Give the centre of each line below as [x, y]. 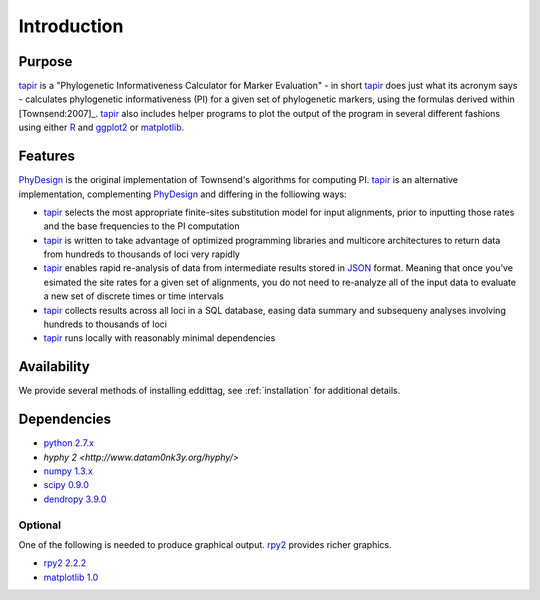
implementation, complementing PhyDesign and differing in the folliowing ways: [182, 194]
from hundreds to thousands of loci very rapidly [141, 254]
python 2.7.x [69, 443]
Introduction [71, 26]
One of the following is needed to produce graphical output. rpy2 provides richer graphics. [205, 544]
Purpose [45, 61]
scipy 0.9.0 [66, 485]
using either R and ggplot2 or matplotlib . [101, 127]
